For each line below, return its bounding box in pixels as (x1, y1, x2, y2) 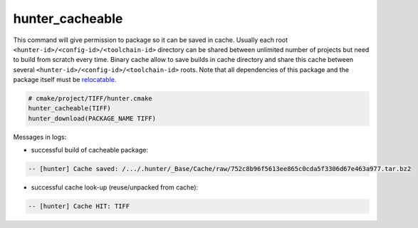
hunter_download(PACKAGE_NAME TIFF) (28, 114, 157, 123)
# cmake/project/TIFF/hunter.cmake (28, 95, 152, 103)
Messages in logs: (13, 133, 67, 141)
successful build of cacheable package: (31, 146, 149, 155)
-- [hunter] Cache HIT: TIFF (28, 202, 130, 210)
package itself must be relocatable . (13, 76, 117, 84)
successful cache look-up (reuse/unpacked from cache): (31, 183, 199, 192)
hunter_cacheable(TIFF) (28, 104, 112, 113)
